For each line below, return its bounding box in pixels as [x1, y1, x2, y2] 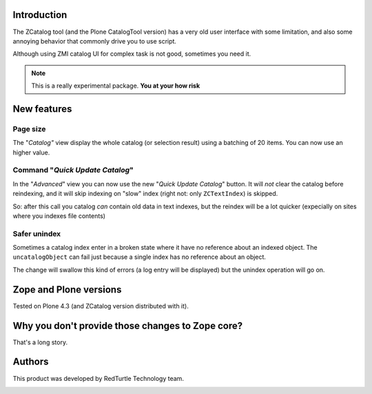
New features [12, 103, 72, 115]
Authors [12, 356, 49, 368]
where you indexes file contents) [12, 211, 106, 220]
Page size [12, 124, 46, 134]
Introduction [12, 9, 68, 21]
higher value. [12, 148, 50, 157]
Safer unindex [12, 228, 61, 238]
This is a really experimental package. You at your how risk [31, 81, 200, 90]
